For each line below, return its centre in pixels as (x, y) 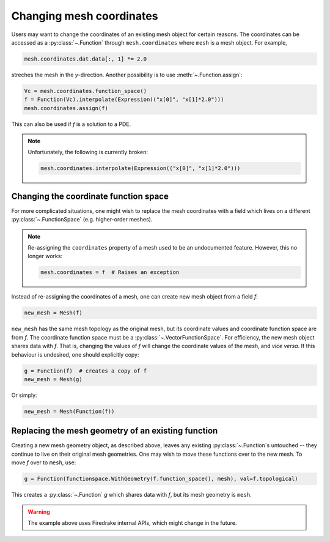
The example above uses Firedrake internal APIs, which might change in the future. (133, 522)
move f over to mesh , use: (44, 462)
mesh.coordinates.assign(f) (66, 108)
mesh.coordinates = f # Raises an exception (110, 273)
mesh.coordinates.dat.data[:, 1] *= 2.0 (85, 59)
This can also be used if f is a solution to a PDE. (71, 124)
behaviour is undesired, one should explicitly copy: (75, 354)
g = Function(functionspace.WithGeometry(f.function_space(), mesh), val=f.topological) (161, 479)
